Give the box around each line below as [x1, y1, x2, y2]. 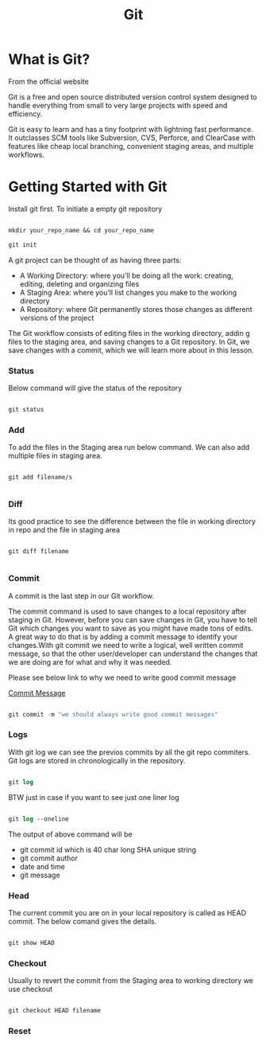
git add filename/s [8, 474, 73, 482]
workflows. [8, 150, 45, 159]
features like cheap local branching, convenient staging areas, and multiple [8, 141, 254, 150]
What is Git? [8, 50, 91, 68]
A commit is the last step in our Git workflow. [8, 591, 155, 600]
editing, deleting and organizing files [19, 279, 140, 288]
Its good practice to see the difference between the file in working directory [8, 517, 256, 526]
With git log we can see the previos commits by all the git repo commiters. [8, 747, 251, 757]
